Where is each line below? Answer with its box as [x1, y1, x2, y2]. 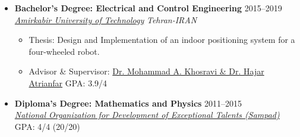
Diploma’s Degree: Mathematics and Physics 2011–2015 [14, 96, 242, 109]
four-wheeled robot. [29, 45, 100, 57]
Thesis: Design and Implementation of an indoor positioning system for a [29, 33, 295, 46]
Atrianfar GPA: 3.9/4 [29, 76, 108, 89]
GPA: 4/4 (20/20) [14, 120, 80, 132]
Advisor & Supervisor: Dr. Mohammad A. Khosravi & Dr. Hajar [29, 65, 264, 77]
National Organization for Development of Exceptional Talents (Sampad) [14, 108, 280, 121]
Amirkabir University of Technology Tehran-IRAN [14, 13, 197, 26]
